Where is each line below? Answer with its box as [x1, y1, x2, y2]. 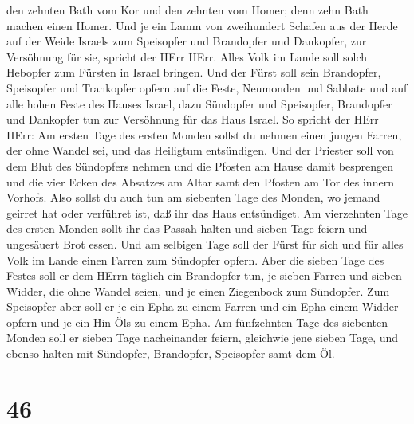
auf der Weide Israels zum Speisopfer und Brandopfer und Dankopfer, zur [6, 33, 367, 49]
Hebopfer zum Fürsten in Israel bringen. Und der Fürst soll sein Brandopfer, [6, 64, 381, 80]
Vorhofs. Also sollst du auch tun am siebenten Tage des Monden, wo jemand [6, 189, 380, 206]
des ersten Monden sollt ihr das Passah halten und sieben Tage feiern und [6, 220, 368, 237]
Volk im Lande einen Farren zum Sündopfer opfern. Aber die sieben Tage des [6, 251, 384, 268]
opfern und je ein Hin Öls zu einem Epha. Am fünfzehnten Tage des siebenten [6, 313, 388, 330]
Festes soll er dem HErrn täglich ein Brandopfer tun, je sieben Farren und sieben [6, 267, 402, 284]
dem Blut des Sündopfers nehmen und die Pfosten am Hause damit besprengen [6, 157, 394, 174]
